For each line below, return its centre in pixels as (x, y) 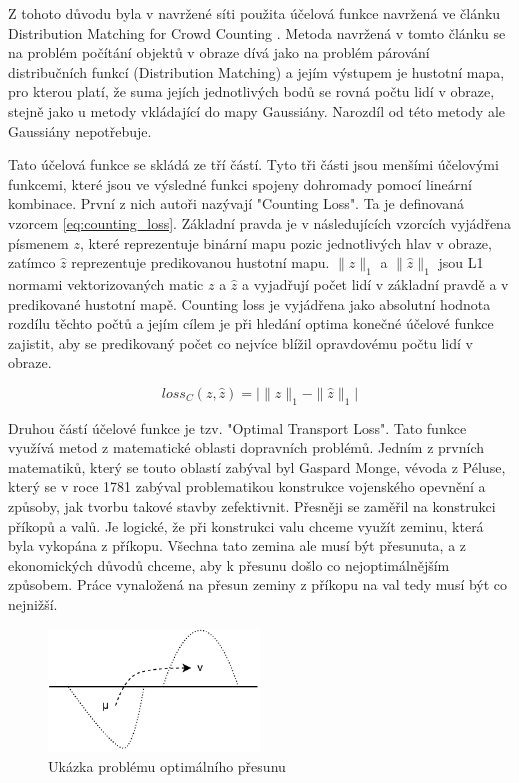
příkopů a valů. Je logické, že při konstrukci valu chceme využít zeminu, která (246, 525)
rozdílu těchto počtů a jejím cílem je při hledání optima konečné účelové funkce (251, 323)
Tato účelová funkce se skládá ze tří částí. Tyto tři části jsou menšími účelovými (253, 164)
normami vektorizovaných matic (106, 283)
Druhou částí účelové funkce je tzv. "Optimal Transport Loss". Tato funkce (237, 427)
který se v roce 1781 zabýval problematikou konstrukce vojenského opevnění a (247, 486)
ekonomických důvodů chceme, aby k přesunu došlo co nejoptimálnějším (229, 564)
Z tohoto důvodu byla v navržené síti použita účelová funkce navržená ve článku (254, 13)
